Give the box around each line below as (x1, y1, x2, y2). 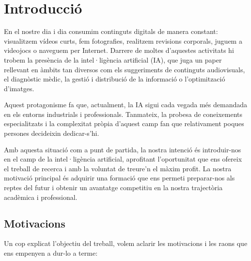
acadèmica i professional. (4, 192, 78, 202)
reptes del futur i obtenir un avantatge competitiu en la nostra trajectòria (4, 182, 223, 193)
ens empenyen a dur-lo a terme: (4, 248, 98, 258)
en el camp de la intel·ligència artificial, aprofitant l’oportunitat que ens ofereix (4, 154, 242, 164)
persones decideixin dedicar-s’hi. (4, 128, 99, 138)
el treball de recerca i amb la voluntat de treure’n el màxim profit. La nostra (4, 163, 232, 173)
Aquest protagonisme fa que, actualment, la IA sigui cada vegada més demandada (4, 99, 247, 110)
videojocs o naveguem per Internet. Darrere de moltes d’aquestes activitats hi (4, 45, 234, 55)
